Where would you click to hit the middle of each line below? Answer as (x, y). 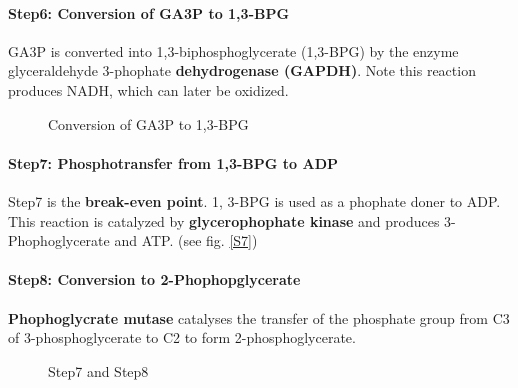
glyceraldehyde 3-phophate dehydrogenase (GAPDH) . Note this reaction (242, 70)
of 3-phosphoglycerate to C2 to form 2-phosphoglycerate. (182, 337)
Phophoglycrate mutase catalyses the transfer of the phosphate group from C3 (259, 317)
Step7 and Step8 (98, 370)
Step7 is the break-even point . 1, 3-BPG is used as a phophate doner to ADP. (254, 200)
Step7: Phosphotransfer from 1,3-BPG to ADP (173, 162)
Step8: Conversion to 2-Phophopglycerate (154, 279)
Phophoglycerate (59, 240)
